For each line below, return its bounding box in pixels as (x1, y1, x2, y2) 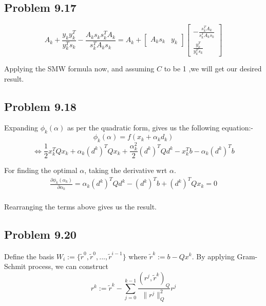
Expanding (4, 122, 38, 133)
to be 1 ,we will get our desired (164, 63, 262, 73)
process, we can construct (28, 261, 108, 272)
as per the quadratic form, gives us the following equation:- (67, 122, 253, 133)
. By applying (192, 251, 235, 261)
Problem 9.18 (4, 98, 77, 114)
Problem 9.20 (4, 226, 77, 242)
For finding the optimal (4, 165, 78, 176)
